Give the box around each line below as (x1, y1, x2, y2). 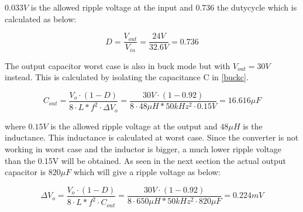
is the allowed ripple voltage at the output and (50, 119, 218, 132)
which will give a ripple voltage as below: (73, 166, 221, 178)
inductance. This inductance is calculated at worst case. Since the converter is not (5, 131, 299, 143)
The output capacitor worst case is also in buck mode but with (5, 59, 230, 71)
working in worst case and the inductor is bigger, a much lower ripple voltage (5, 142, 281, 155)
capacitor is (5, 166, 46, 178)
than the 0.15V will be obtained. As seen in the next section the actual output (5, 154, 286, 166)
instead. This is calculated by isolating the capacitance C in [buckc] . (5, 71, 249, 83)
